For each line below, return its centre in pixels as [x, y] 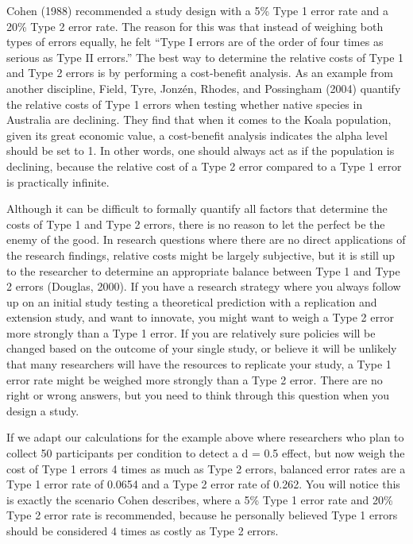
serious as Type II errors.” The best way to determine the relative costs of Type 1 [205, 57]
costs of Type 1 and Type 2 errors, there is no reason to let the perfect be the [196, 224]
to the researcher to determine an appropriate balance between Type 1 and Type [203, 270]
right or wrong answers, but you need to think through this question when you [198, 395]
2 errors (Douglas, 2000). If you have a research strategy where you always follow [204, 286]
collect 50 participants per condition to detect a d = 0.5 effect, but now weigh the [206, 453]
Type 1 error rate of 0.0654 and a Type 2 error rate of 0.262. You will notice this [203, 484]
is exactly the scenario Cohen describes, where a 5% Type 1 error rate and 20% [200, 499]
